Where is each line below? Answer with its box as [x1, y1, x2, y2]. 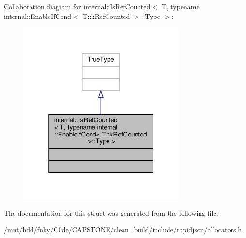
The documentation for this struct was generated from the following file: [4, 208, 218, 218]
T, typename [161, 1, 200, 11]
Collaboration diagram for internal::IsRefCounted [4, 1, 151, 11]
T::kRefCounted [82, 11, 130, 21]
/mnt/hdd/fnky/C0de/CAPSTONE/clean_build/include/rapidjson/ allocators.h [4, 224, 242, 234]
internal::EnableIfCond [4, 11, 72, 21]
